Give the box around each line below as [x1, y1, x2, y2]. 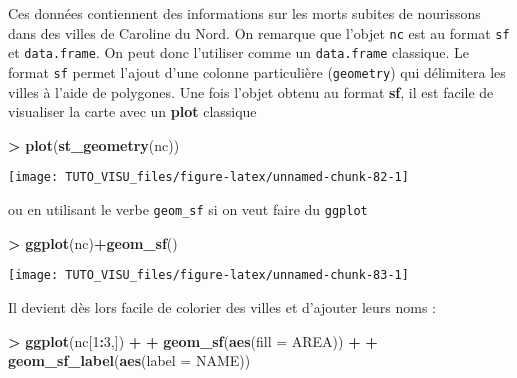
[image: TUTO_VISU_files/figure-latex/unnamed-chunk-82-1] [8, 170, 409, 185]
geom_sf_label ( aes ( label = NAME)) [8, 350, 251, 371]
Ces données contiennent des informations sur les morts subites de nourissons [8, 3, 481, 23]
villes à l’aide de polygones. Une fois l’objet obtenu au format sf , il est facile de [8, 81, 494, 102]
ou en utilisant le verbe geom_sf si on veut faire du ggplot [8, 199, 368, 219]
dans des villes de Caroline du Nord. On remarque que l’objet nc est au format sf [8, 22, 510, 43]
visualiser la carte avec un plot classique [8, 101, 257, 122]
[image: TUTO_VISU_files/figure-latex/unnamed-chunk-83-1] [8, 268, 409, 283]
